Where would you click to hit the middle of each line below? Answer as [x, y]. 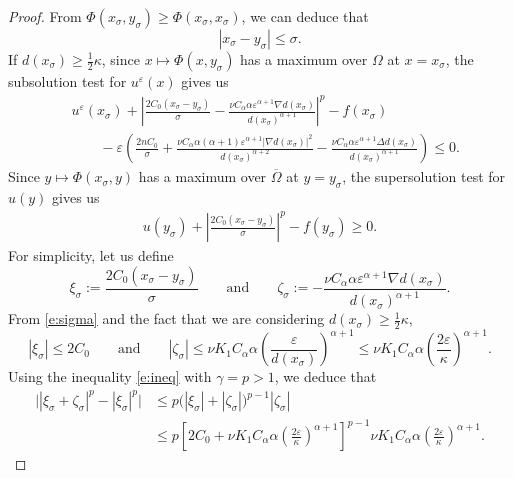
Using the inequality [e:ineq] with [110, 376]
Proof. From [45, 16]
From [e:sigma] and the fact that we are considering [166, 318]
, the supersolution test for [424, 176]
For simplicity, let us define [91, 255]
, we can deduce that [305, 16]
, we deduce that [325, 376]
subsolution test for [67, 81]
